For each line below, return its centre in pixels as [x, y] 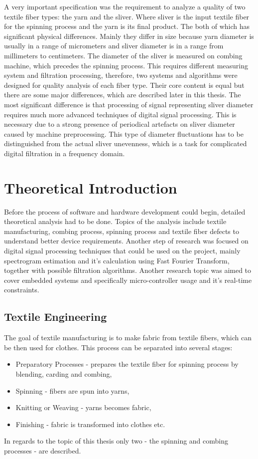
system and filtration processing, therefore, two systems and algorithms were [121, 75]
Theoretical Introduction [91, 187]
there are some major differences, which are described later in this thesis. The [123, 95]
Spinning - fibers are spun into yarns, [72, 390]
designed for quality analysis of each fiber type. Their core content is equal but [124, 85]
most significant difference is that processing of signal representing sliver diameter [129, 104]
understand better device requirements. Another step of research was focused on [126, 241]
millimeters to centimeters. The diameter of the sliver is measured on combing [123, 55]
